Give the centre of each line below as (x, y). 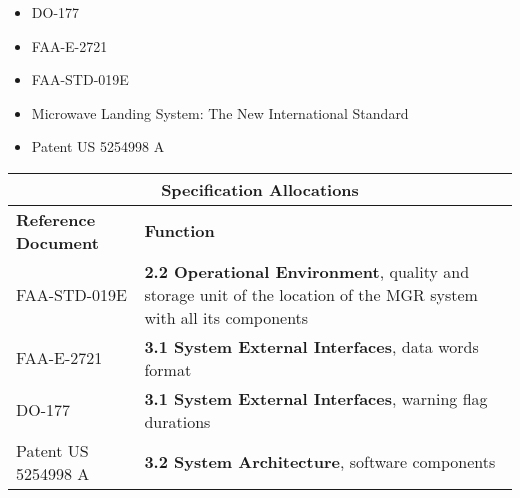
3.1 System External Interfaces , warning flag (316, 398)
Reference (56, 219)
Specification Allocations (260, 189)
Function (179, 231)
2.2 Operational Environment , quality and (307, 271)
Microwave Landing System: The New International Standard (220, 112)
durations (177, 421)
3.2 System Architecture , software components (320, 462)
